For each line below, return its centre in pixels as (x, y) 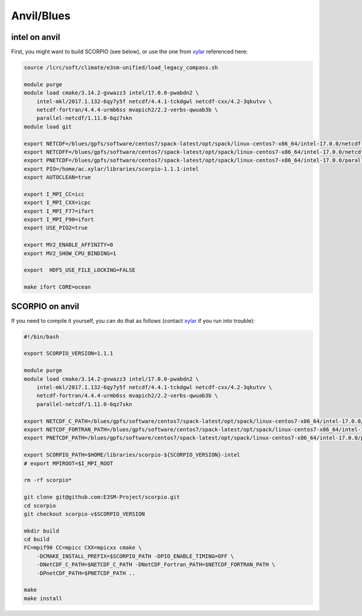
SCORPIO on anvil (45, 306)
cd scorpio (40, 506)
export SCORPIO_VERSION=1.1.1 (68, 354)
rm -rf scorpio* (48, 480)
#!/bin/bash (42, 337)
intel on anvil (36, 37)
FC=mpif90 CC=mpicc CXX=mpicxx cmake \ (83, 548)
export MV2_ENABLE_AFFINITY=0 (68, 245)
